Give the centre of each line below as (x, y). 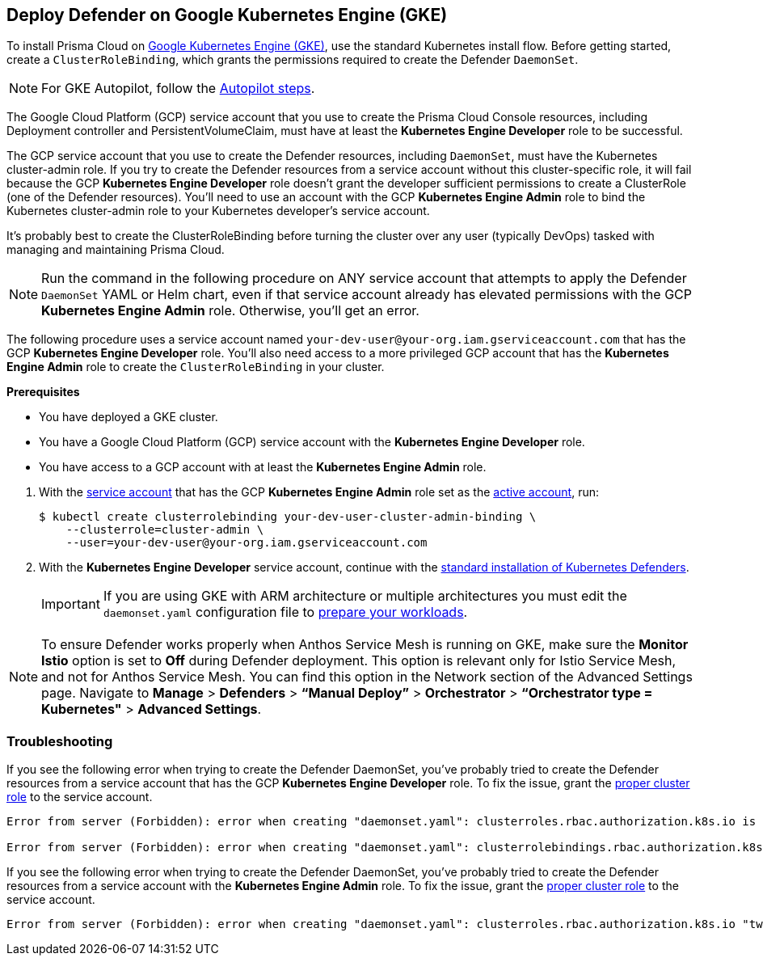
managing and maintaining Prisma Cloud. (116, 250)
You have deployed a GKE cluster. (129, 417)
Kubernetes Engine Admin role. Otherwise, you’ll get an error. (230, 311)
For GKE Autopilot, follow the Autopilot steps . (178, 89)
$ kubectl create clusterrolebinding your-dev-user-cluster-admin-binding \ (288, 517)
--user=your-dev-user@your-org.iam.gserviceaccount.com (247, 543)
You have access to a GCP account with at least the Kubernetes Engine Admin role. (263, 467)
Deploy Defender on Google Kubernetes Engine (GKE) (227, 15)
